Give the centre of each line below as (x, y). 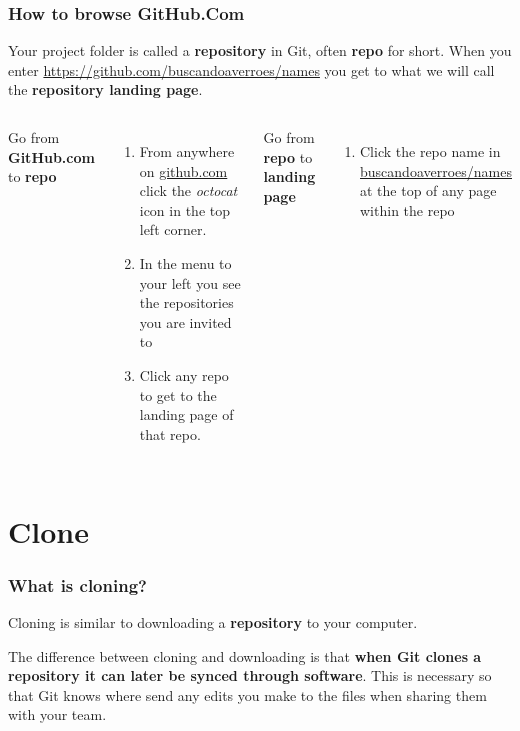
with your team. (57, 714)
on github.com (183, 170)
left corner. (173, 229)
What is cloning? (77, 584)
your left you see (190, 282)
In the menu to (185, 262)
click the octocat (188, 190)
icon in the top (184, 209)
